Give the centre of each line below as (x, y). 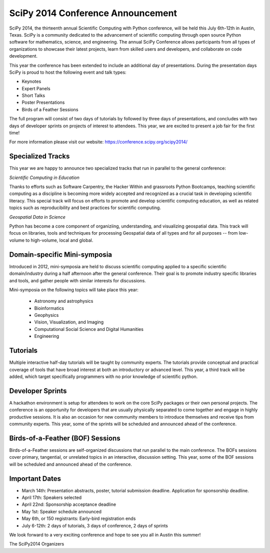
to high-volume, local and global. (59, 240)
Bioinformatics (49, 308)
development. (23, 56)
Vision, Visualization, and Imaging (69, 322)
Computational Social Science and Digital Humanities (89, 329)
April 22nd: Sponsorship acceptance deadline (69, 504)
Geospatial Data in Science (37, 217)
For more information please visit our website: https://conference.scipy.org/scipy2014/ (98, 142)
